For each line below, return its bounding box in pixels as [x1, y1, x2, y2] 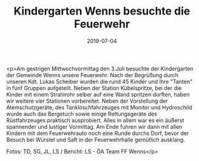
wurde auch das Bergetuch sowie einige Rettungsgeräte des [6, 110, 158, 117]
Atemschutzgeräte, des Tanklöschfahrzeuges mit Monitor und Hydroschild [6, 103, 192, 111]
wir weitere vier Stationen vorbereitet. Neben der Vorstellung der [6, 97, 168, 104]
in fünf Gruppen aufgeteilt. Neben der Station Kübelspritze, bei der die [6, 84, 182, 92]
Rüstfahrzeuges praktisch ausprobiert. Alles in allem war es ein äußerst [6, 117, 184, 124]
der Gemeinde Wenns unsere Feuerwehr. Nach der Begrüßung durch [6, 71, 179, 78]
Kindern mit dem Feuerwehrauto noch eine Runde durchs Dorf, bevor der [6, 129, 189, 137]
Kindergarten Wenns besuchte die [13, 4, 191, 18]
